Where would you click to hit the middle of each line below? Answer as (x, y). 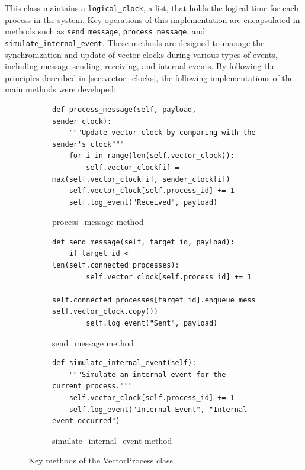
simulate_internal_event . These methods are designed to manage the (135, 42)
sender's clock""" (88, 144)
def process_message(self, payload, (124, 109)
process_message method (98, 222)
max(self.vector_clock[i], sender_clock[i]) (141, 179)
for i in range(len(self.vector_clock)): (152, 156)
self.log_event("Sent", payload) (152, 323)
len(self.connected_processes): (116, 265)
